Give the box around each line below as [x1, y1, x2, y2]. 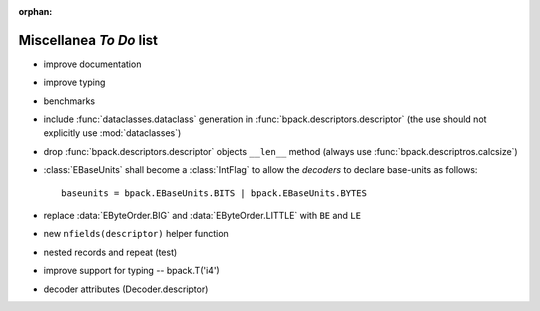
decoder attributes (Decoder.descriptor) [43, 283, 209, 295]
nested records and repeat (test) [43, 246, 178, 258]
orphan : [18, 6, 53, 17]
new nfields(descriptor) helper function [43, 228, 229, 240]
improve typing [43, 76, 106, 89]
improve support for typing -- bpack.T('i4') [43, 265, 220, 277]
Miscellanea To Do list [18, 31, 159, 49]
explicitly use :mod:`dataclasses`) [43, 127, 182, 139]
